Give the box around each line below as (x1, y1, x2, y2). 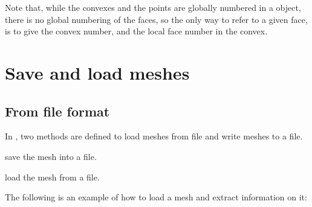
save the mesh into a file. (5, 150, 97, 162)
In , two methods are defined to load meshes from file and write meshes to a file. (5, 130, 303, 142)
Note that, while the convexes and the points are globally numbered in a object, (5, 1, 301, 13)
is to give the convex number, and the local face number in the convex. (5, 25, 268, 37)
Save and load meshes (5, 60, 190, 84)
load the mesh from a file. (5, 170, 100, 183)
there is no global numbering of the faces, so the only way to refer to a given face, (5, 13, 308, 25)
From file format (5, 101, 110, 120)
